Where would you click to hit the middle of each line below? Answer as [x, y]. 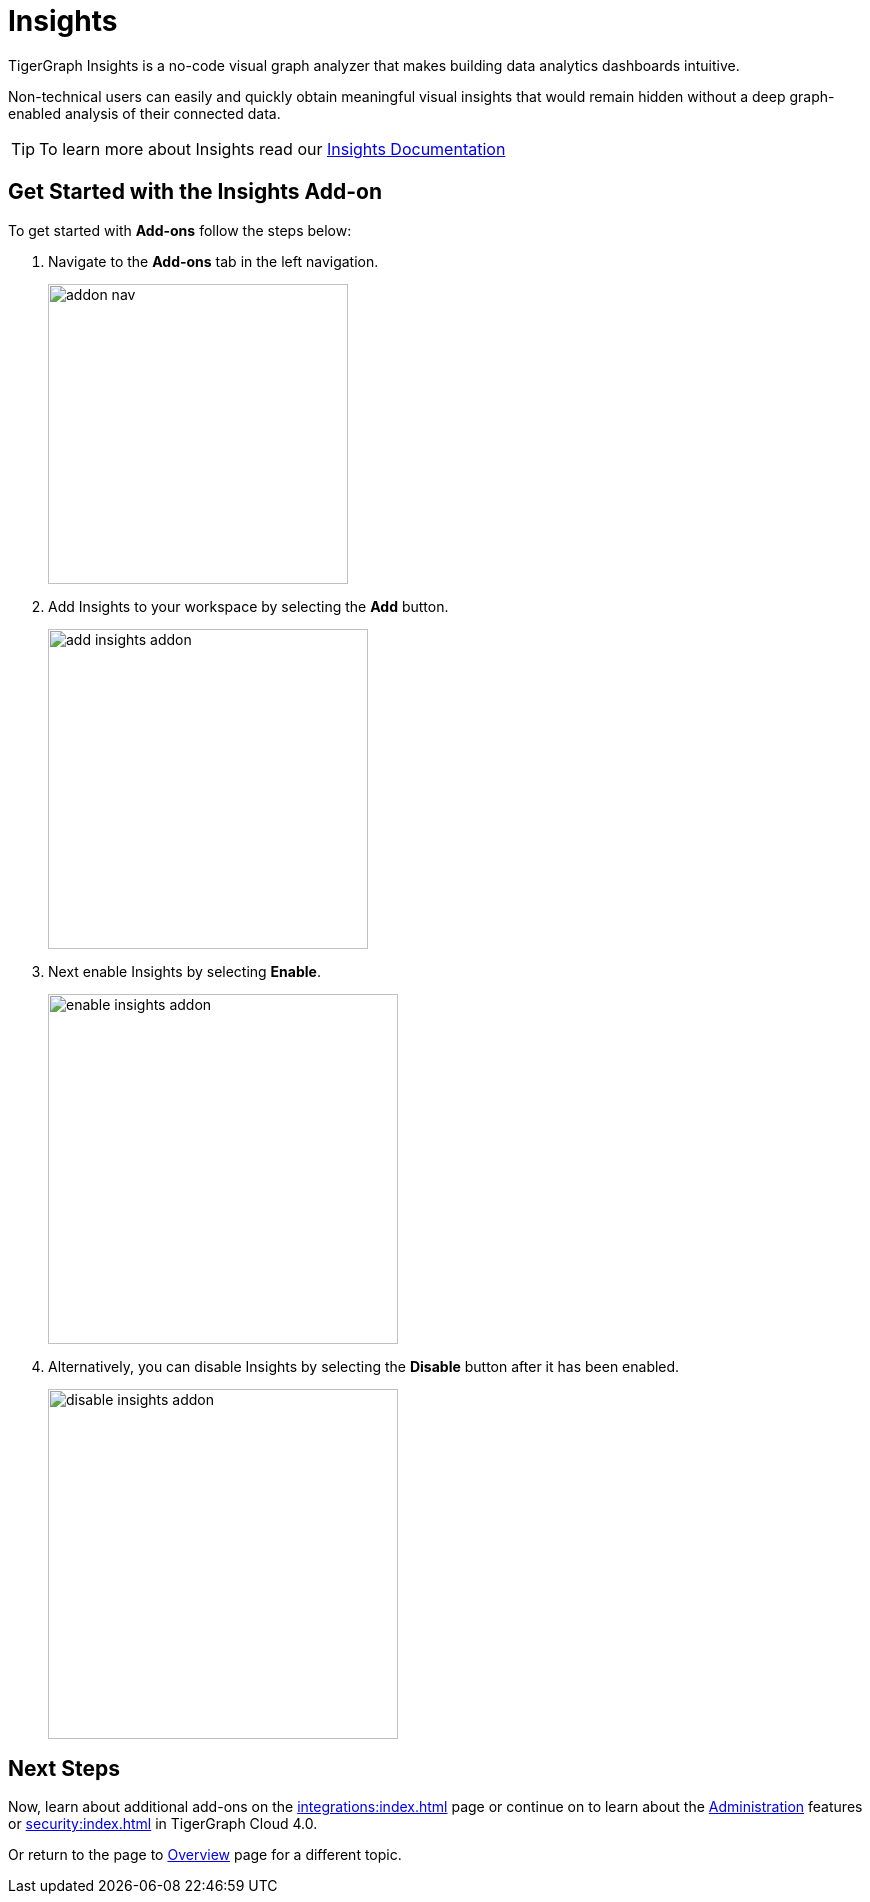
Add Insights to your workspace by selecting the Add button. [248, 606]
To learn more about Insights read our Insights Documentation [272, 148]
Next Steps [64, 1769]
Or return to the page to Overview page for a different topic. [205, 1855]
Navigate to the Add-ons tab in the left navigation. [213, 261]
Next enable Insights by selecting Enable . [184, 971]
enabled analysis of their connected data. [144, 113]
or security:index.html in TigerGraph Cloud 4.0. [163, 1824]
